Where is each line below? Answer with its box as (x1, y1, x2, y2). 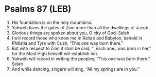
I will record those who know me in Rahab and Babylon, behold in (11, 35, 142, 41)
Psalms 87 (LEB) (4, 3, 71, 15)
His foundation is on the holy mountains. (11, 19, 93, 25)
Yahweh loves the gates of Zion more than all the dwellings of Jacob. (11, 24, 150, 30)
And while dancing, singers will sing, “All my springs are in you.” (11, 66, 139, 72)
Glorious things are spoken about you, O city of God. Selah (11, 30, 130, 36)
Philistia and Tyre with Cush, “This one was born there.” (11, 40, 123, 46)
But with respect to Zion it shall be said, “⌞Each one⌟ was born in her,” (11, 45, 152, 51)
